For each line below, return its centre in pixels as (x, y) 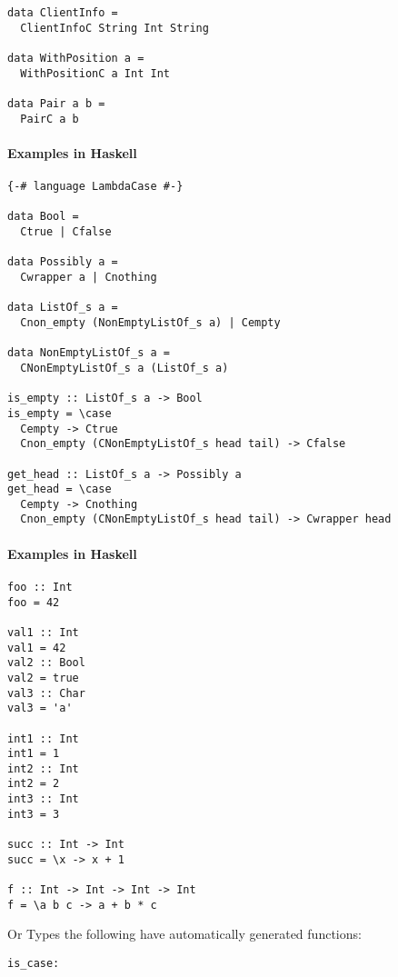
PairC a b (50, 119)
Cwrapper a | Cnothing (89, 277)
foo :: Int (40, 587)
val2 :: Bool (46, 663)
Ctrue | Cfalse (66, 232)
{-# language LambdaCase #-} (95, 187)
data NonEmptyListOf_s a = (89, 353)
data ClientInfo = (63, 13)
